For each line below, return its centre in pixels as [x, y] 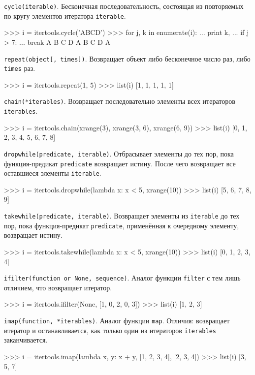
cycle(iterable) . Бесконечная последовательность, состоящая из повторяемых [124, 6]
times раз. [20, 68]
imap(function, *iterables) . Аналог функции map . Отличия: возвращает [117, 320]
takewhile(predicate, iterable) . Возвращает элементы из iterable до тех [122, 216]
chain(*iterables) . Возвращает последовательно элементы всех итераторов [120, 101]
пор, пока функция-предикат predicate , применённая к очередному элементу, [122, 225]
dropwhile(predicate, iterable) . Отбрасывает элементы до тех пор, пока [119, 153]
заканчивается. [26, 340]
